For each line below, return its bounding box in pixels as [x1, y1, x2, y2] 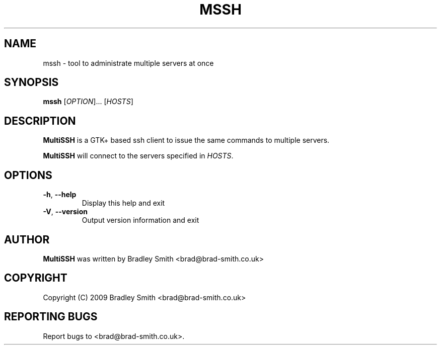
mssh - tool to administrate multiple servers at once [43, 58, 214, 67]
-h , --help [43, 190, 77, 199]
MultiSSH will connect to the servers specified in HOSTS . [43, 151, 234, 160]
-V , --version [43, 207, 88, 216]
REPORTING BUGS [4, 310, 98, 323]
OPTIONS [4, 168, 52, 182]
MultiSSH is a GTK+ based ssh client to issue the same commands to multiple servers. [43, 136, 330, 145]
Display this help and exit [82, 199, 165, 208]
